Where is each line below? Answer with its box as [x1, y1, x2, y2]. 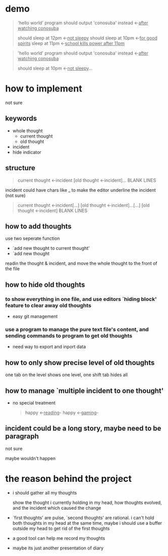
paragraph [5, 432, 39, 441]
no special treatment [12, 399, 55, 406]
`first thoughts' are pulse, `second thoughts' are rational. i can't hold [12, 515, 154, 521]
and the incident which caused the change [12, 504, 101, 511]
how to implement [5, 83, 82, 94]
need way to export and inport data [12, 344, 86, 350]
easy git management [12, 314, 58, 319]
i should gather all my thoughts [12, 489, 77, 495]
